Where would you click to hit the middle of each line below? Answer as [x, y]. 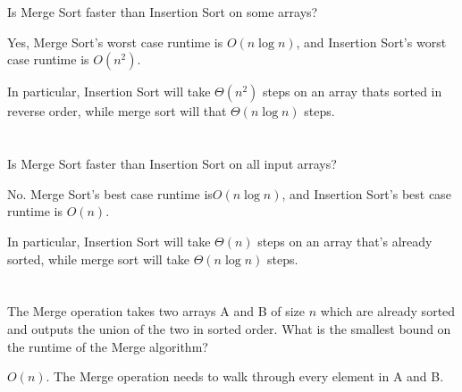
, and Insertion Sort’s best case [366, 193]
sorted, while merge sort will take [99, 259]
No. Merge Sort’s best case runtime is [110, 193]
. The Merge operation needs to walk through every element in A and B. [245, 376]
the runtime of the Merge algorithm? [108, 346]
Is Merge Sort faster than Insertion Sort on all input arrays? [172, 164]
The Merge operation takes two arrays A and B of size [156, 311]
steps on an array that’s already [345, 241]
